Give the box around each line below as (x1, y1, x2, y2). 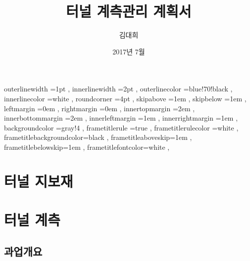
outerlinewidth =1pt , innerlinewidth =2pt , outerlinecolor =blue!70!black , (4, 84, 233, 94)
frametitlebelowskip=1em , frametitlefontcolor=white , (4, 141, 170, 152)
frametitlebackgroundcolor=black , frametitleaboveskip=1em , (4, 132, 192, 142)
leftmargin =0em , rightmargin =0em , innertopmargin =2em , (4, 103, 195, 113)
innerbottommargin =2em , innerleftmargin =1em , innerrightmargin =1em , (4, 113, 238, 123)
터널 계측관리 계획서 (66, 1, 192, 21)
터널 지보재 (4, 171, 73, 191)
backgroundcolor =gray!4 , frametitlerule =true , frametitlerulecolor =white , (4, 122, 239, 132)
